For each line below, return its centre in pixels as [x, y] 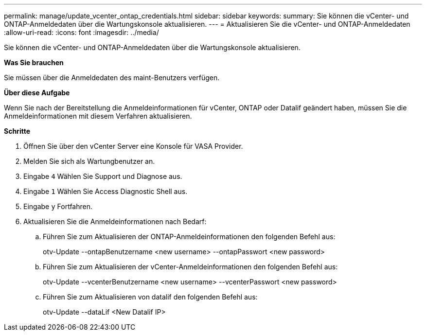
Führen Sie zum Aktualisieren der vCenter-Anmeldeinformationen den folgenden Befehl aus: [190, 267]
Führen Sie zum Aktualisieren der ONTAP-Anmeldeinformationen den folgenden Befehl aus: [189, 237]
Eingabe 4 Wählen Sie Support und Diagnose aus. [103, 176]
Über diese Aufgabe [37, 93]
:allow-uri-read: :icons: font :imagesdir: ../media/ [81, 32]
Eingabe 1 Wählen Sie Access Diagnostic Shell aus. [106, 191]
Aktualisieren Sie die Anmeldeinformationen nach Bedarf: [115, 221]
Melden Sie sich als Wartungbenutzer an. [89, 161]
